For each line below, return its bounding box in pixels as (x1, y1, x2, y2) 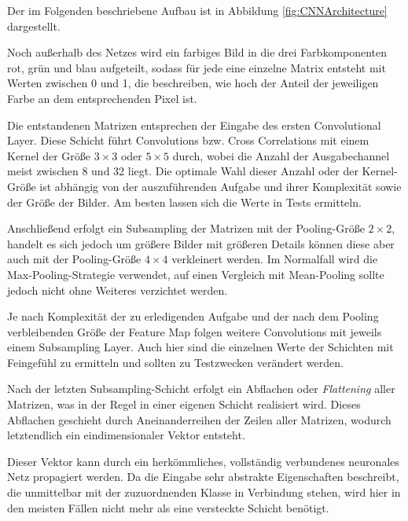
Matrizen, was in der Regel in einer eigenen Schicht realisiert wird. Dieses (7, 396, 361, 413)
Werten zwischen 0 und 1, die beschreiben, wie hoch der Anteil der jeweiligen (7, 75, 379, 91)
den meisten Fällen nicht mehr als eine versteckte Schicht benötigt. (7, 499, 329, 515)
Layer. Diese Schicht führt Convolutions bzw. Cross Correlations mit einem (7, 132, 369, 149)
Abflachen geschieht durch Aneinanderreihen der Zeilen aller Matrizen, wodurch (7, 411, 391, 427)
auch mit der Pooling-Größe (7, 251, 142, 267)
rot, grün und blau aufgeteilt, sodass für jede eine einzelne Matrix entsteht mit (7, 59, 386, 75)
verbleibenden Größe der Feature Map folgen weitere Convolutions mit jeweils (7, 323, 382, 339)
